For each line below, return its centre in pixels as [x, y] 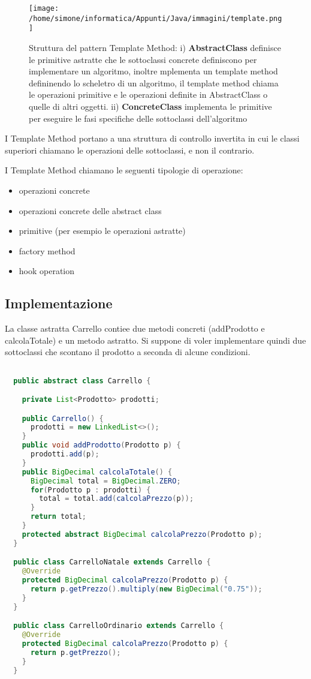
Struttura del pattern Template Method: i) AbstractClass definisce [155, 47]
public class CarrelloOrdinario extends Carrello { [119, 626]
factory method [47, 250]
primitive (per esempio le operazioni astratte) [102, 231]
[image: [44, 8]
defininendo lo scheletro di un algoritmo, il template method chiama [154, 82]
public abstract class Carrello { [82, 381]
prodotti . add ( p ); [65, 454]
